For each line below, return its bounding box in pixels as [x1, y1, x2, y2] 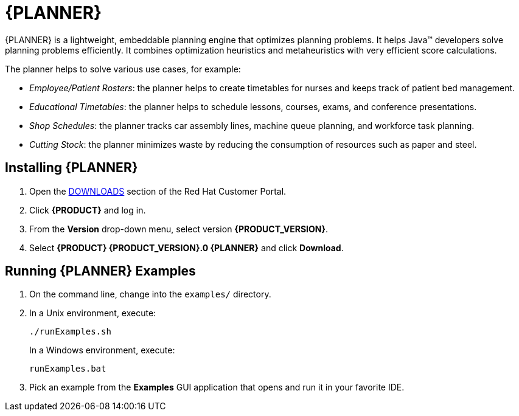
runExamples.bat [29, 364, 106, 374]
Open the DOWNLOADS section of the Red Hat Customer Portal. [29, 185, 287, 196]
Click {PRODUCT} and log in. [29, 204, 146, 215]
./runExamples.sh [29, 327, 111, 337]
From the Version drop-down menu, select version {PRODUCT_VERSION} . [29, 223, 329, 234]
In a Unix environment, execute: [29, 308, 156, 319]
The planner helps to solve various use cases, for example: [5, 63, 241, 74]
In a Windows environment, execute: [29, 345, 175, 356]
